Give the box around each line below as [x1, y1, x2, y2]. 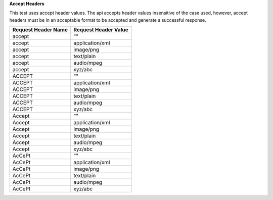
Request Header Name [12, 26, 68, 33]
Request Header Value [73, 26, 128, 33]
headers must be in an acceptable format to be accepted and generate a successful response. [9, 17, 207, 23]
